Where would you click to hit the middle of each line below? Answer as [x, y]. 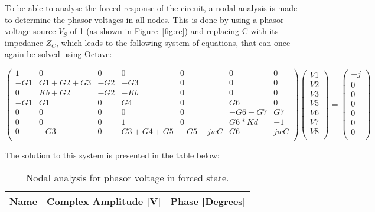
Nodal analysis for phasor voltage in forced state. [128, 177]
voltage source [30, 31]
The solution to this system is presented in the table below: [112, 155]
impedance [24, 42]
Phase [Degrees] [208, 201]
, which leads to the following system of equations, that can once [173, 42]
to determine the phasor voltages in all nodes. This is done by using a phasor [144, 19]
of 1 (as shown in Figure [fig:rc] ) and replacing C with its [174, 31]
